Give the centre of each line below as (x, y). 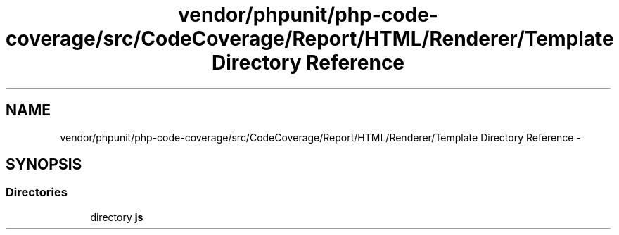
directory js (117, 217)
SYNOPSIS (44, 165)
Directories (37, 192)
